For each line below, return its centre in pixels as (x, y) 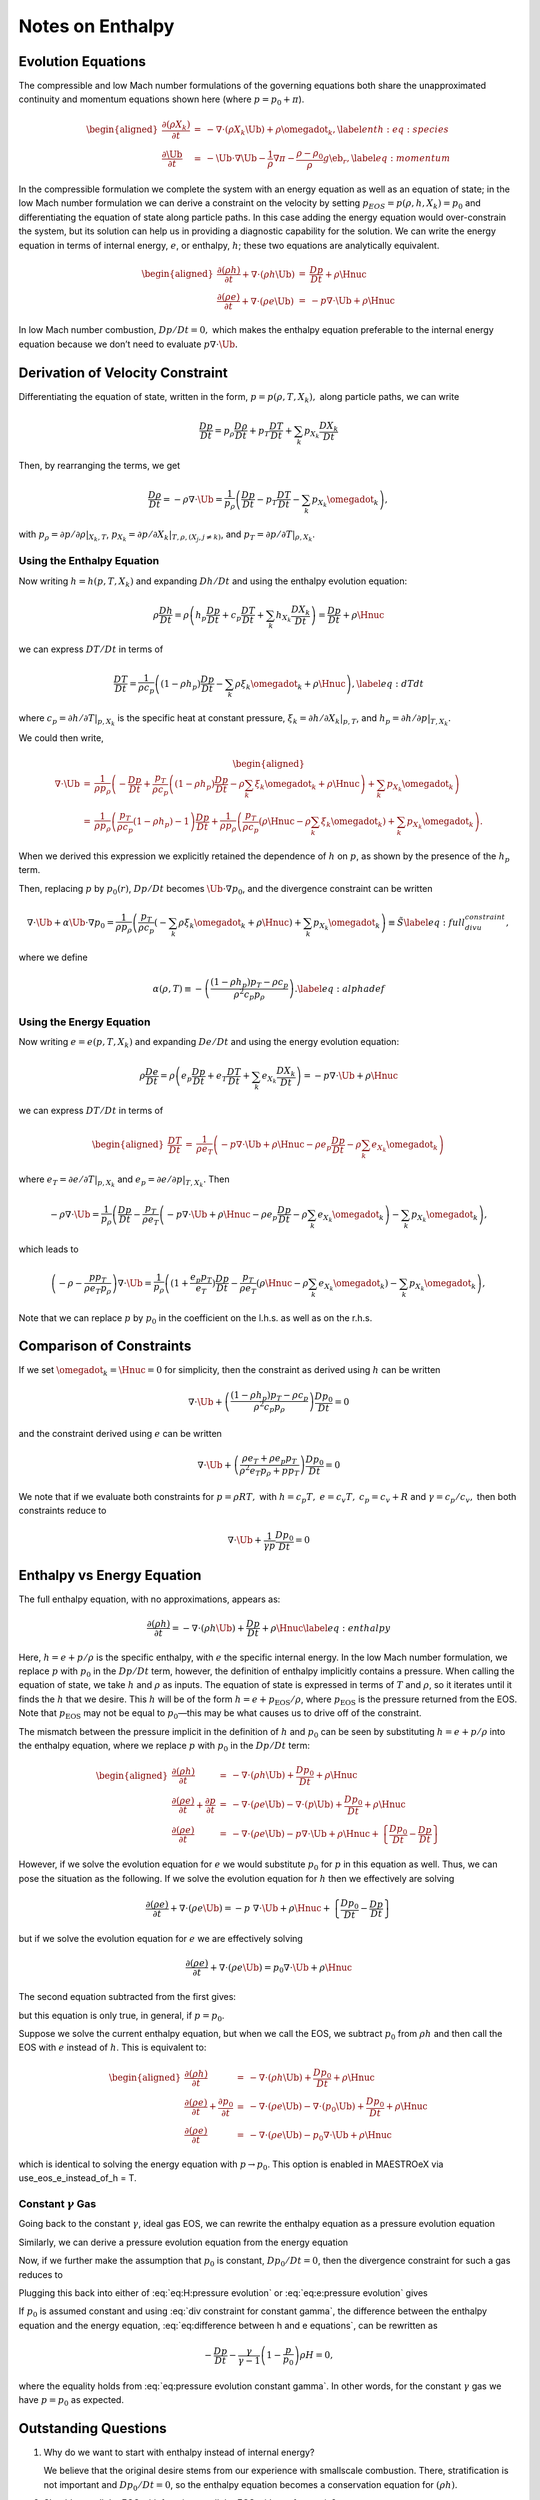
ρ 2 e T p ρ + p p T (269, 1471)
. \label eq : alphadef (339, 988)
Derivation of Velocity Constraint (123, 372)
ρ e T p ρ (97, 1290)
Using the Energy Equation (84, 1022)
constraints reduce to (62, 1511)
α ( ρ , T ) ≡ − (177, 988)
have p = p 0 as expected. (71, 2400)
